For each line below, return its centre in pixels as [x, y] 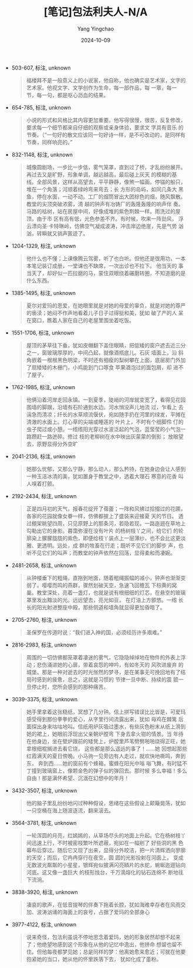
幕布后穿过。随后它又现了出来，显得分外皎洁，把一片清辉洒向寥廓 [106, 850]
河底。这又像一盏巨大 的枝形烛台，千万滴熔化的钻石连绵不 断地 [102, 872]
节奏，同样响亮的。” [49, 142]
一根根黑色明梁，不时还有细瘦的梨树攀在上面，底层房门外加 [114, 360]
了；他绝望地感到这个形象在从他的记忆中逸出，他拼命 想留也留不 [104, 944]
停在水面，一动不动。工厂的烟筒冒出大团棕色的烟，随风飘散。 [111, 196]
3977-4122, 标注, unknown [44, 924]
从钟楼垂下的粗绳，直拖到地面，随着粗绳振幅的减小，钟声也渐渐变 [106, 578]
